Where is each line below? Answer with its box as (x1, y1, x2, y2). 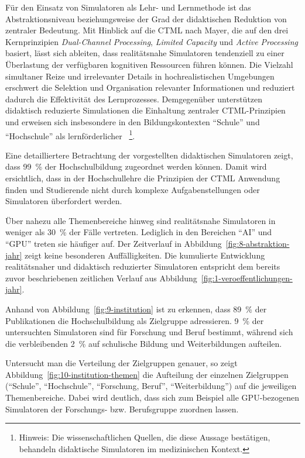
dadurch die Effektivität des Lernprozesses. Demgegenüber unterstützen (5, 92, 263, 105)
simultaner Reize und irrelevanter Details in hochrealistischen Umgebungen (5, 70, 275, 82)
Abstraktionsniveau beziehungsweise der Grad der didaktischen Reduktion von (5, 12, 287, 25)
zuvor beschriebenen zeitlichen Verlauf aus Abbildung (5, 271, 197, 284)
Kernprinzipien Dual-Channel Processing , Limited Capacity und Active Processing (5, 35, 298, 47)
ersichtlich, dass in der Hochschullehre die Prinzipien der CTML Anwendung (5, 171, 280, 184)
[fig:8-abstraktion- (225, 237, 290, 249)
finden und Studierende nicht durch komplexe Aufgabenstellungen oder (5, 183, 260, 195)
